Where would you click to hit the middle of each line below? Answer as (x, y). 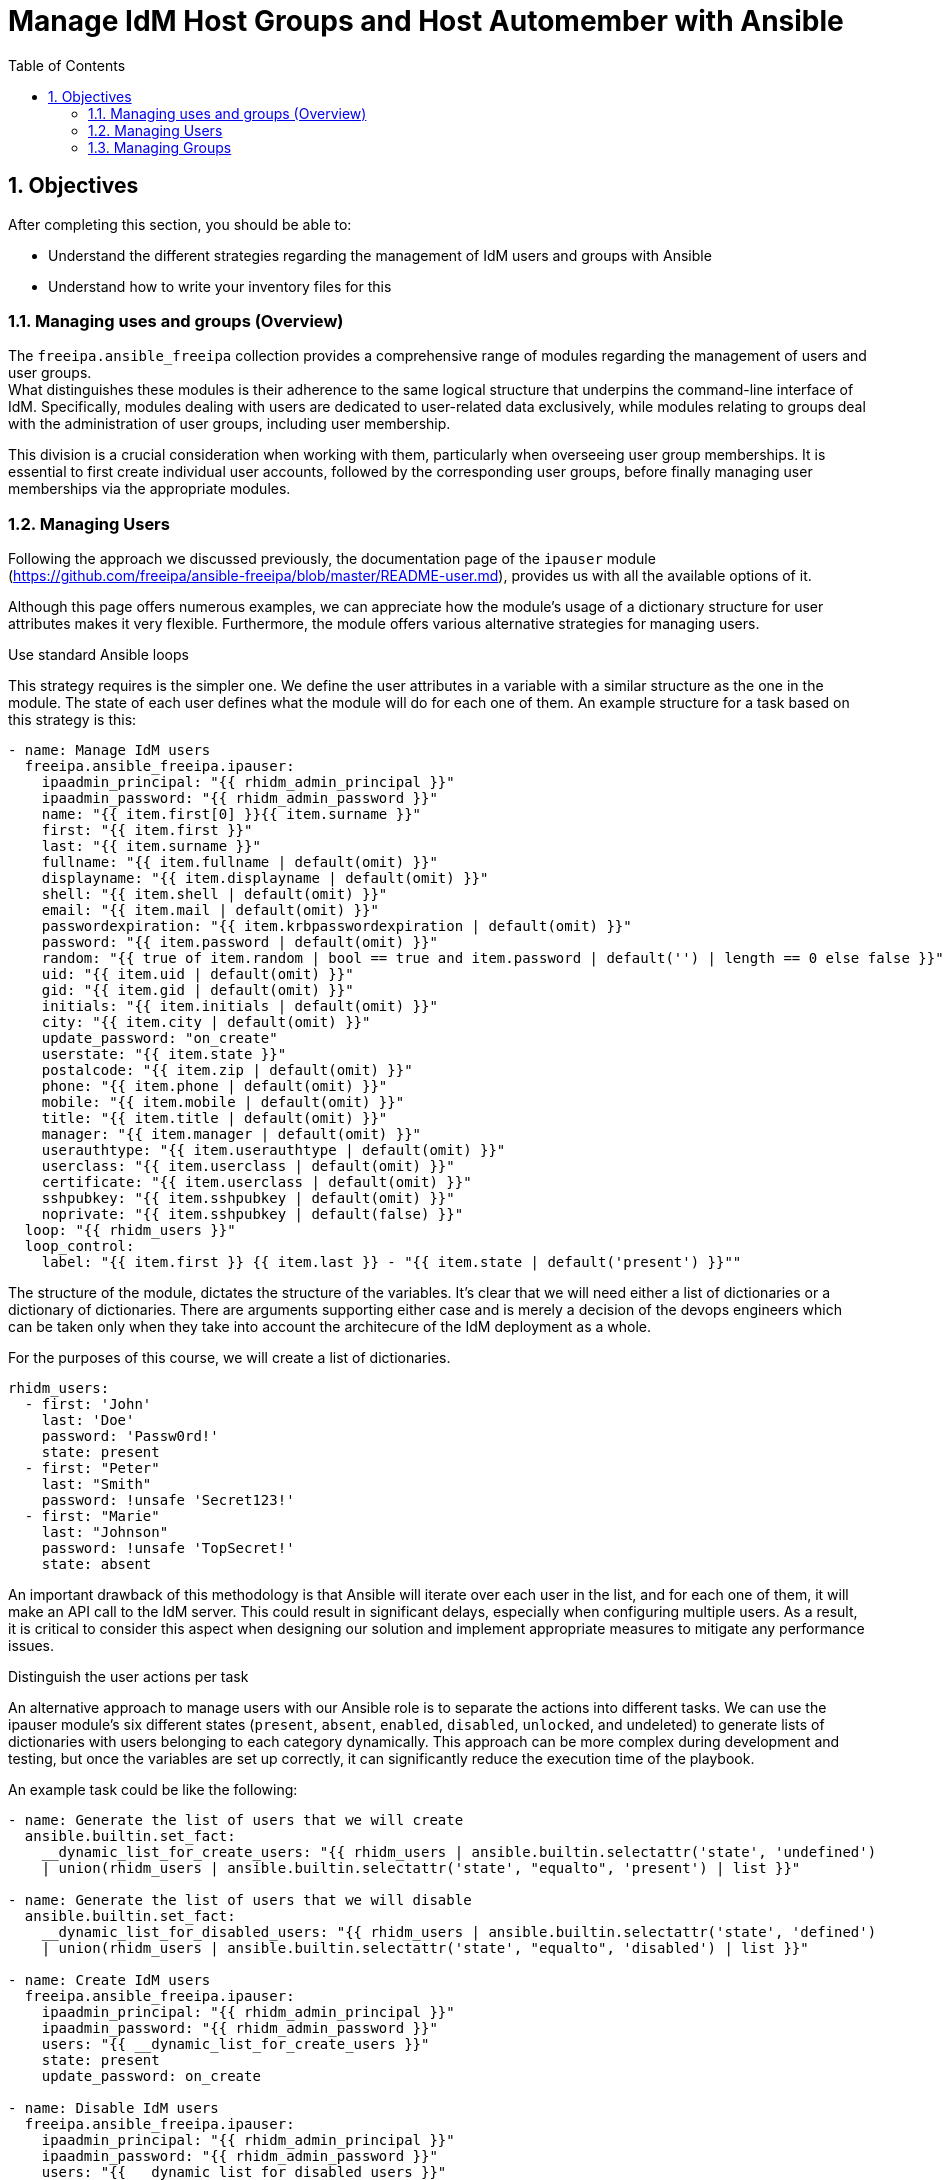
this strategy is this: (72, 720)
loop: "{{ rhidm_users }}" (130, 1230)
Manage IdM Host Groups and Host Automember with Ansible (426, 21)
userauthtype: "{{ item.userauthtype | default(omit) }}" (273, 1150)
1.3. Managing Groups (160, 147)
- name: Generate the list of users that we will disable (240, 1900)
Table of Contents (67, 65)
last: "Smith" (96, 1484)
